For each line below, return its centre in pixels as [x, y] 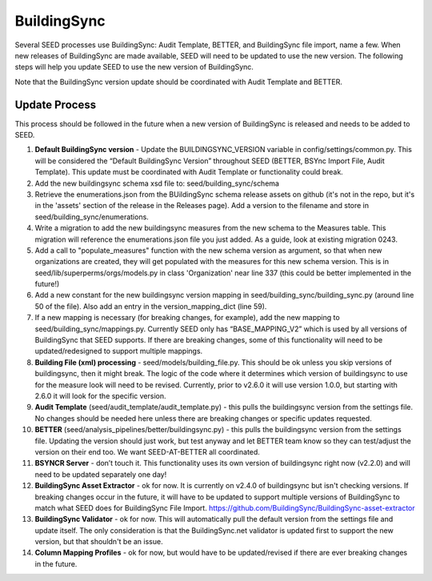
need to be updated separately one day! [101, 474]
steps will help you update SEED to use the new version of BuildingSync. [134, 67]
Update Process [55, 104]
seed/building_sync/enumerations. [92, 217]
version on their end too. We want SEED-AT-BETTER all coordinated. [147, 451]
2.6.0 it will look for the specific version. [101, 396]
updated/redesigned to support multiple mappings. [119, 351]
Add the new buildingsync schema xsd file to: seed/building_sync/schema [157, 183]
